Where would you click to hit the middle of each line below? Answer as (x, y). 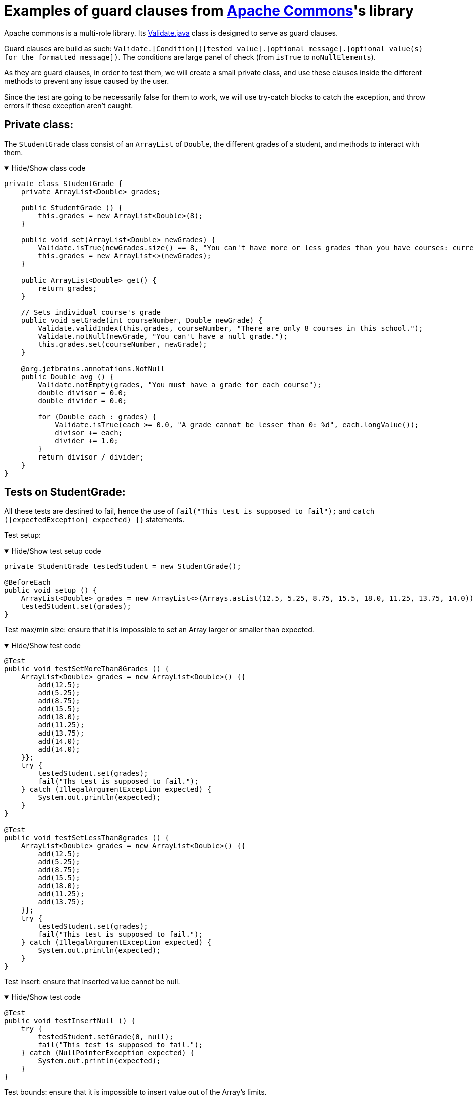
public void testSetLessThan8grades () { (87, 838)
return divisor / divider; (91, 457)
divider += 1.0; (87, 441)
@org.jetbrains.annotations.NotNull (93, 368)
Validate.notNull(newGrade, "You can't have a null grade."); (163, 336)
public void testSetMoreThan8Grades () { (87, 669)
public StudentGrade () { (72, 207)
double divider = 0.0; (82, 400)
